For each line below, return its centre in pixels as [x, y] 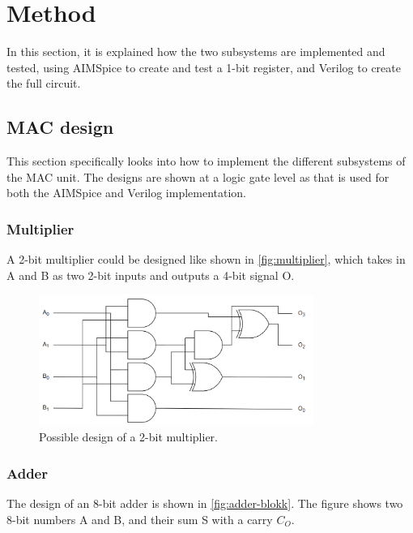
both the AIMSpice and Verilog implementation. [127, 193]
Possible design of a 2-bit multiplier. [128, 437]
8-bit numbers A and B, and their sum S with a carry [140, 519]
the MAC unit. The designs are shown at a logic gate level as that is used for [198, 176]
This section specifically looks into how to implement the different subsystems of [206, 161]
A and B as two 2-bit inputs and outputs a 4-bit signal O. [151, 275]
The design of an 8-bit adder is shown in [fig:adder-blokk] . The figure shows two [205, 503]
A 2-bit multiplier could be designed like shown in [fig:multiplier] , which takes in [206, 259]
